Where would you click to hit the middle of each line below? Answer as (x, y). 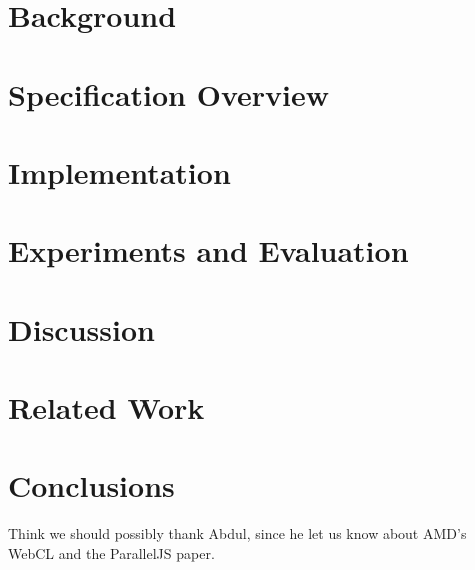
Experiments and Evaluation (208, 250)
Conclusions (91, 485)
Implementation (119, 171)
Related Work (106, 407)
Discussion (81, 328)
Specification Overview (168, 93)
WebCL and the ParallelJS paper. (111, 552)
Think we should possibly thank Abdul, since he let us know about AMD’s (237, 533)
